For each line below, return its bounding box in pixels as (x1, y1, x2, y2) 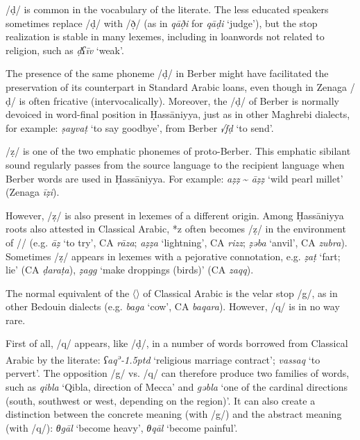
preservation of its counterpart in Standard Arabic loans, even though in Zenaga (6, 79, 348, 94)
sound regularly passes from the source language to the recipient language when (6, 157, 345, 171)
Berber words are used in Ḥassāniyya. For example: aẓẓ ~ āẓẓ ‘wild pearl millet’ (6, 171, 343, 185)
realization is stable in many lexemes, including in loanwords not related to (6, 29, 325, 44)
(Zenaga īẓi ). (6, 185, 60, 199)
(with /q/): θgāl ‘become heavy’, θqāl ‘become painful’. (6, 420, 238, 434)
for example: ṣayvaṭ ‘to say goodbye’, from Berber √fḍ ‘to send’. (6, 120, 274, 135)
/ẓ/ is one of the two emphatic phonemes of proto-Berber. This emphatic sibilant (6, 144, 351, 158)
